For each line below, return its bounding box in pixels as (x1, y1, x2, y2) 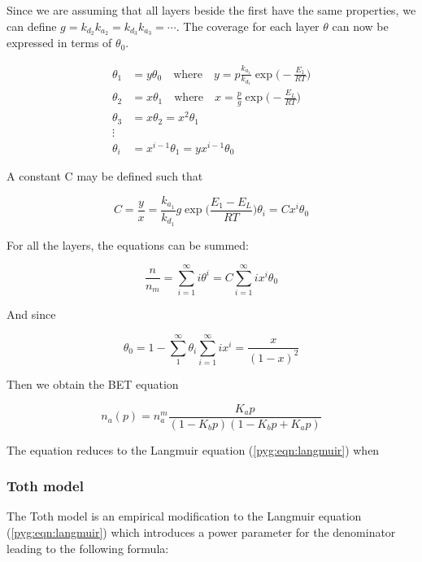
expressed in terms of (7, 34, 112, 51)
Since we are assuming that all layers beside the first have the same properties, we (7, 2, 416, 18)
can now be (332, 17, 389, 34)
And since (7, 306, 56, 323)
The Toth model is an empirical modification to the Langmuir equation (7, 508, 362, 525)
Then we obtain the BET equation (7, 375, 179, 392)
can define (7, 17, 57, 34)
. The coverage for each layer (176, 17, 320, 34)
